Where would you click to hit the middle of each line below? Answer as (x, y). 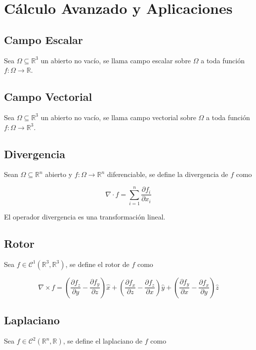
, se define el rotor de (97, 264)
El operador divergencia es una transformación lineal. (85, 217)
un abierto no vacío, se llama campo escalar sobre (116, 60)
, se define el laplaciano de (103, 341)
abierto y (59, 174)
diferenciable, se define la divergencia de (168, 174)
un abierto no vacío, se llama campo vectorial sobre (118, 117)
